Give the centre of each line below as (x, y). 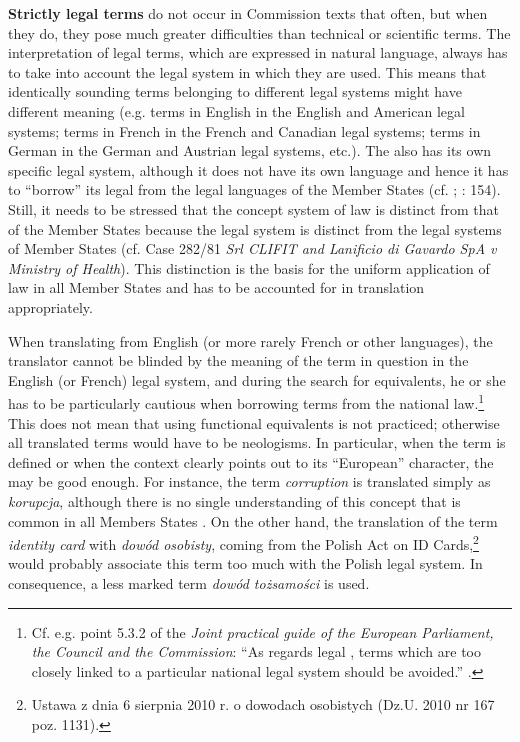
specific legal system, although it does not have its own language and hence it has (258, 169)
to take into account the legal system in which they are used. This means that (247, 71)
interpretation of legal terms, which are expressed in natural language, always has (258, 52)
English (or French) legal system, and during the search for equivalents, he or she (257, 379)
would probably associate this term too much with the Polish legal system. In (245, 563)
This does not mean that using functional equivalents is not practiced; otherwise (254, 422)
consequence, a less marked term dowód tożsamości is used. (189, 582)
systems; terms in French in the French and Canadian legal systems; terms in (244, 130)
